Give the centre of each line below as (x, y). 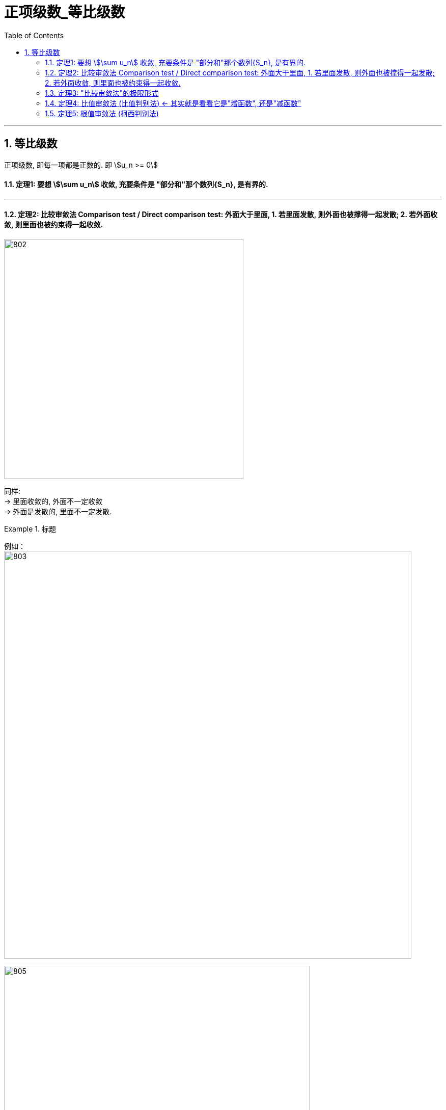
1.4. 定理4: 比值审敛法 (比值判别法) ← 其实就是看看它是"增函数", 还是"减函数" (173, 103)
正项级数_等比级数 (65, 12)
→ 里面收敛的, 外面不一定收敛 (53, 501)
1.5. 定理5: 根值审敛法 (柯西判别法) (102, 113)
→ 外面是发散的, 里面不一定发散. (58, 512)
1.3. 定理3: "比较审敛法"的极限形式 (102, 93)
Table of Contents (34, 35)
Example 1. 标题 (30, 529)
